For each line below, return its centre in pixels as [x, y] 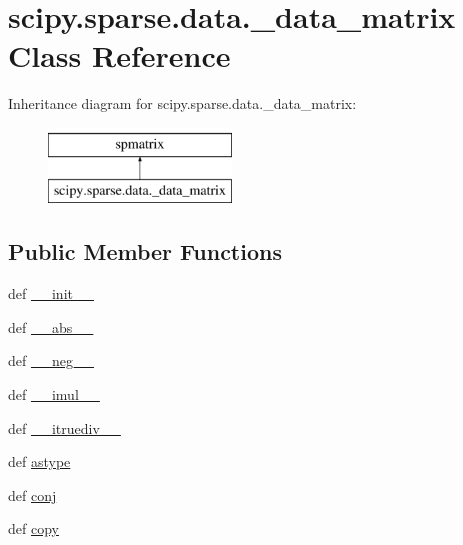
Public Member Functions [145, 251]
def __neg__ [51, 360]
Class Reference [119, 55]
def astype [39, 461]
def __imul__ [54, 394]
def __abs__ [51, 326]
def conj [32, 494]
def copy [33, 528]
